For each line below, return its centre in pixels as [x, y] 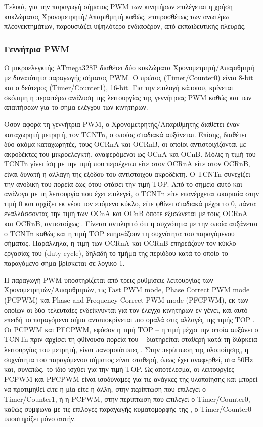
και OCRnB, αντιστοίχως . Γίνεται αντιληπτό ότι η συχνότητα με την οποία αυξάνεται [131, 223]
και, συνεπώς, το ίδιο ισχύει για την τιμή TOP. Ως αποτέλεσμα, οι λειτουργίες [119, 369]
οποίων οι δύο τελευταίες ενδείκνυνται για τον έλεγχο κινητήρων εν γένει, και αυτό [126, 309]
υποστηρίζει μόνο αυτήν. [40, 419]
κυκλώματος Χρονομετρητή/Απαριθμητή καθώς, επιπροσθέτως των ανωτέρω [117, 16]
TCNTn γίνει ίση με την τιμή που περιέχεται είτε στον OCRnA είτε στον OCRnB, [127, 164]
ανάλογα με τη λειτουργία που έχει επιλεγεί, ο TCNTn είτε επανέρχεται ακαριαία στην [131, 194]
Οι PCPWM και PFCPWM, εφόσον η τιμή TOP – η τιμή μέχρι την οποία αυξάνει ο [131, 329]
